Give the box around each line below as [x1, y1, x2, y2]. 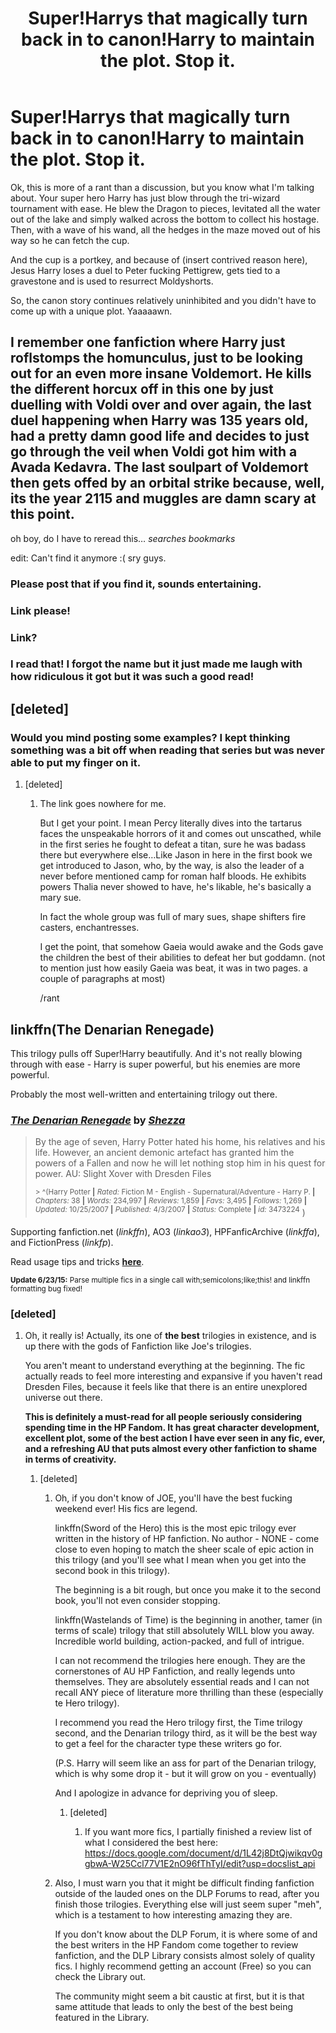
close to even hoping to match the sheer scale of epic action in [54, 1543, 314, 1556]
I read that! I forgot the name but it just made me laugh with [10, 657, 303, 671]
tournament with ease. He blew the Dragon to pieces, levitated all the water [10, 202, 321, 214]
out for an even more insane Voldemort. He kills [10, 365, 312, 382]
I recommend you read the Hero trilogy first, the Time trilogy [54, 1717, 303, 1729]
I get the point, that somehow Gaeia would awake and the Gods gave [39, 941, 324, 953]
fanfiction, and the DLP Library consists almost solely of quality [54, 1950, 316, 1962]
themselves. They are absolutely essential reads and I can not [54, 1676, 310, 1688]
